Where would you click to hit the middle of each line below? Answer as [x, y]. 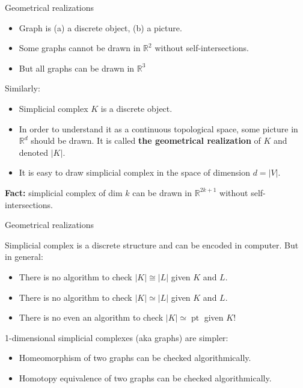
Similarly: [23, 88]
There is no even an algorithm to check [91, 317]
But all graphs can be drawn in [77, 68]
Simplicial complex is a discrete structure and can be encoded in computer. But [152, 245]
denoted [34, 152]
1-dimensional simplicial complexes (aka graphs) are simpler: [117, 337]
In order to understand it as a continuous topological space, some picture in [158, 128]
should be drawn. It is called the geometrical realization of [146, 140]
